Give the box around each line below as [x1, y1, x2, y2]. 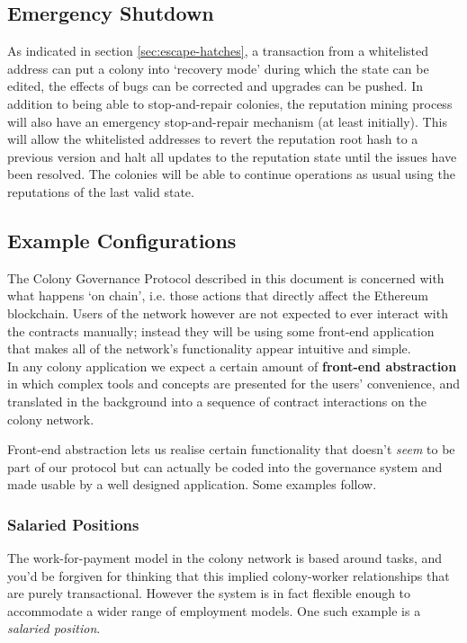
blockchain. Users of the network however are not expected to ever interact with [7, 303, 448, 322]
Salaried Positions [7, 513, 139, 535]
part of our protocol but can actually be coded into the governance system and [7, 457, 443, 476]
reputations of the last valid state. [7, 182, 194, 201]
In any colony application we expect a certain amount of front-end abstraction [7, 356, 457, 375]
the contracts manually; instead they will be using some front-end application [7, 321, 435, 340]
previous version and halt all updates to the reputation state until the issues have [7, 147, 457, 165]
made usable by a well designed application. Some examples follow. [7, 475, 377, 494]
